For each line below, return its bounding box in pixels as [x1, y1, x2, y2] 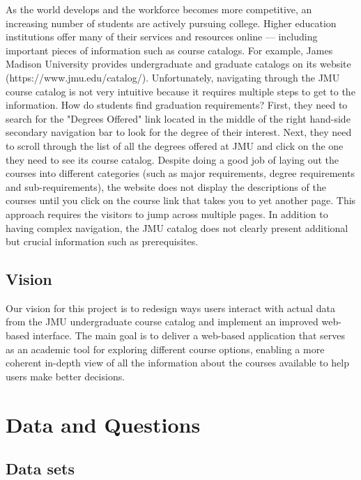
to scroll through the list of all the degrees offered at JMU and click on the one [6, 138, 344, 153]
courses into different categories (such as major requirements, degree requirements [6, 166, 355, 180]
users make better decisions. [6, 369, 125, 383]
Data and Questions [6, 410, 201, 438]
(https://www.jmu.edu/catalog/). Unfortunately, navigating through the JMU [6, 70, 340, 84]
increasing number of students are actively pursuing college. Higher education [6, 15, 337, 30]
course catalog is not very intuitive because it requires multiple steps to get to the [6, 84, 355, 98]
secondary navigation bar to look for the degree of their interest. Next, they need [6, 125, 352, 139]
